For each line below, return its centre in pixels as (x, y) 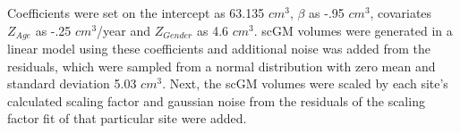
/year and (124, 30)
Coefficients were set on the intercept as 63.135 (136, 12)
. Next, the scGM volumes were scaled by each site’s (305, 83)
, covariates (401, 12)
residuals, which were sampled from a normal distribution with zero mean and (221, 66)
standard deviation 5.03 (72, 83)
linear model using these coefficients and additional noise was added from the (219, 49)
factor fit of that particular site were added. (127, 118)
